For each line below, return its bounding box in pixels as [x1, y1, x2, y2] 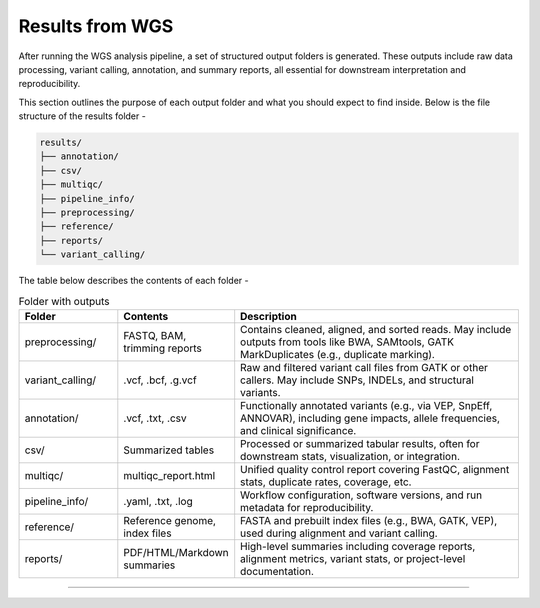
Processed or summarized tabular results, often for [240, 436, 480, 450]
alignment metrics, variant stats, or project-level [240, 551, 466, 565]
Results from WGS [18, 15, 174, 37]
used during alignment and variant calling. [240, 526, 439, 540]
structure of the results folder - [18, 110, 147, 122]
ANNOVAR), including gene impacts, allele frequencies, [240, 411, 500, 425]
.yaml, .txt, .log [123, 494, 194, 508]
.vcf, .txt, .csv [123, 411, 187, 425]
